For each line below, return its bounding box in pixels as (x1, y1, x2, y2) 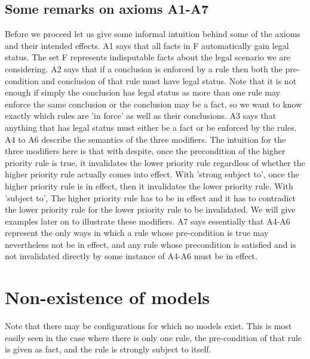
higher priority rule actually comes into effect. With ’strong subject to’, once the (5, 168, 299, 180)
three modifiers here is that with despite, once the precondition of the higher (5, 145, 286, 157)
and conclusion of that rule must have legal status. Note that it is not (41, 74, 297, 87)
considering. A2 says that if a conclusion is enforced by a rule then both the (5, 62, 283, 75)
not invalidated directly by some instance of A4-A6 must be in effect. (5, 250, 257, 262)
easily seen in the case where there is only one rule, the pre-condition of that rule (5, 331, 302, 343)
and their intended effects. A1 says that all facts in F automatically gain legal (5, 39, 289, 51)
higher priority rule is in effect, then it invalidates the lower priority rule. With (5, 179, 293, 192)
